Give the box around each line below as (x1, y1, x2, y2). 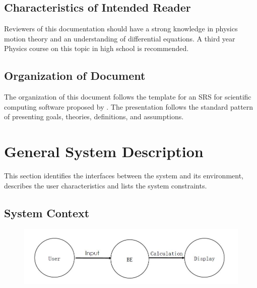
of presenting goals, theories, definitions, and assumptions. (4, 111, 184, 122)
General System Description (4, 141, 204, 162)
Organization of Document (4, 68, 146, 83)
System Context (4, 205, 90, 220)
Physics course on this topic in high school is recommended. (4, 43, 189, 54)
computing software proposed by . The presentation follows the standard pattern (4, 101, 253, 112)
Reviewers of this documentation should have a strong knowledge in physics (4, 23, 238, 34)
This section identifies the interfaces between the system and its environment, (4, 170, 244, 181)
